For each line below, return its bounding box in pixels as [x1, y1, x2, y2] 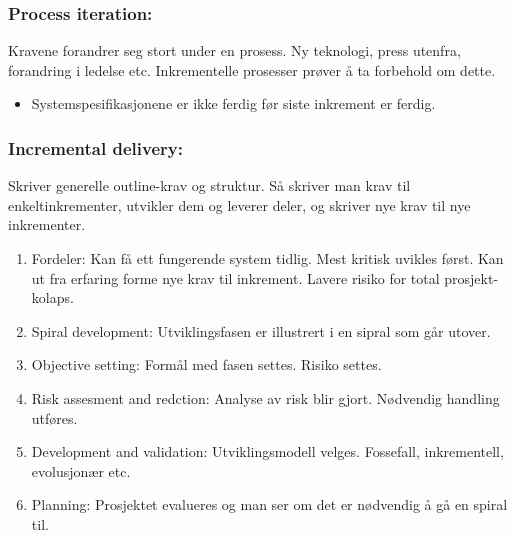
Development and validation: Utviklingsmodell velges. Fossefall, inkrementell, [31, 441, 504, 462]
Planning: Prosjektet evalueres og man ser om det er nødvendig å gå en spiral [31, 494, 508, 515]
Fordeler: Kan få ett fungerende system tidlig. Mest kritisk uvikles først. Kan [31, 248, 504, 268]
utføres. [31, 407, 78, 428]
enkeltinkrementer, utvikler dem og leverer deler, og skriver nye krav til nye [8, 194, 471, 215]
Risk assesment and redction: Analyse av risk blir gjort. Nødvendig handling [31, 387, 500, 408]
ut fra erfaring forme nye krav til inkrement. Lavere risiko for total [31, 267, 440, 288]
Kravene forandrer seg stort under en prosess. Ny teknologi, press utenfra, [8, 40, 461, 61]
